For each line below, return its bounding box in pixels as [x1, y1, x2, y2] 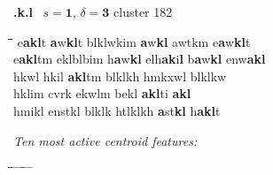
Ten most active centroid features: [13, 131, 198, 149]
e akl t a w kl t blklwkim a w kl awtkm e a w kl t [17, 32, 251, 50]
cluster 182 [113, 3, 173, 20]
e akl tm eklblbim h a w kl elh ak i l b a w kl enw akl [13, 49, 266, 68]
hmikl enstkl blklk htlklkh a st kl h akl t [13, 101, 221, 119]
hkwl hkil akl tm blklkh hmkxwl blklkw [13, 66, 227, 85]
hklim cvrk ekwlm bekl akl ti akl [13, 84, 191, 103]
